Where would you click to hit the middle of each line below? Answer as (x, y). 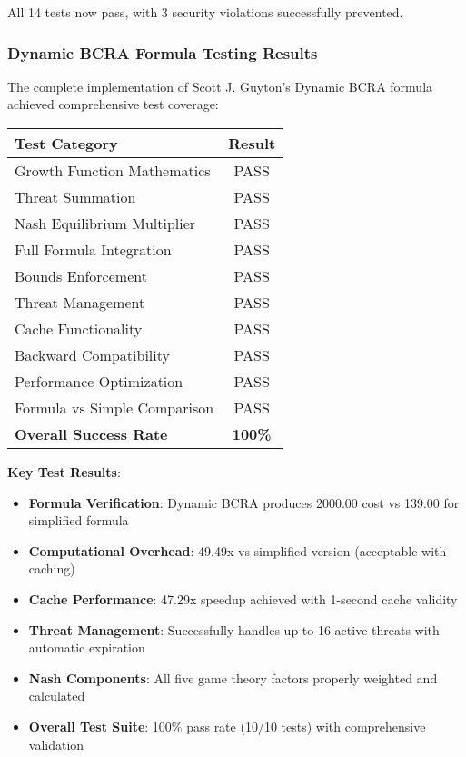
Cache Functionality (79, 329)
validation (56, 744)
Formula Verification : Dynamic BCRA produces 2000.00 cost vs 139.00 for (244, 502)
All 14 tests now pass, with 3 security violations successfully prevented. (205, 12)
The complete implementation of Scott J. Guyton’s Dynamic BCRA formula (220, 86)
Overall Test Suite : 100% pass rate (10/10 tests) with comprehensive (227, 726)
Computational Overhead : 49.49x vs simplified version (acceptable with (238, 550)
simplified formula (79, 520)
